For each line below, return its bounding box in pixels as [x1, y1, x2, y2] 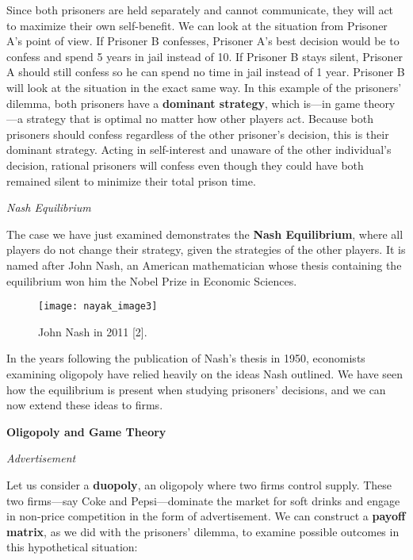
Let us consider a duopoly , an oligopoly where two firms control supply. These [6, 476, 392, 493]
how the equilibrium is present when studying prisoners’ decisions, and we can [6, 381, 386, 397]
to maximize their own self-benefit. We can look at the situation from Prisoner [6, 17, 388, 33]
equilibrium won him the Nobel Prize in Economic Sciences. [6, 272, 297, 289]
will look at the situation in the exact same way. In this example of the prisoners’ [6, 79, 402, 95]
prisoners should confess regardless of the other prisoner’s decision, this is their [6, 125, 389, 142]
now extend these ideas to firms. [6, 397, 163, 413]
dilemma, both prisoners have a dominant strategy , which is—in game [6, 94, 361, 111]
